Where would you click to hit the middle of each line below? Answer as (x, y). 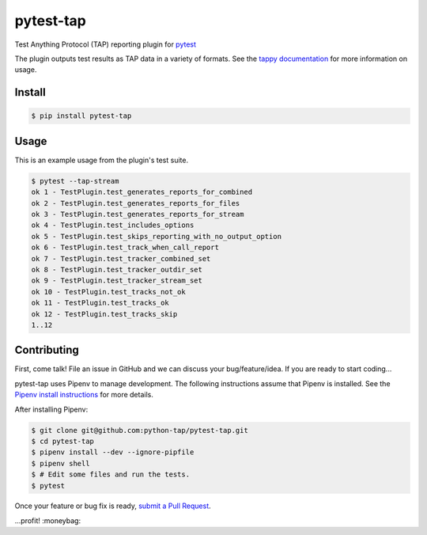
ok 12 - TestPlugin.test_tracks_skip (104, 314)
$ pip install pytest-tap (81, 116)
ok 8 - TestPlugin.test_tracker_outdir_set (117, 269)
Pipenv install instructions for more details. (84, 395)
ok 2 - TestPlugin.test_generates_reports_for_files (136, 203)
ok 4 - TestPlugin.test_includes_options (113, 225)
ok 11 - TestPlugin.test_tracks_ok (100, 303)
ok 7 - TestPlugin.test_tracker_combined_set (121, 258)
